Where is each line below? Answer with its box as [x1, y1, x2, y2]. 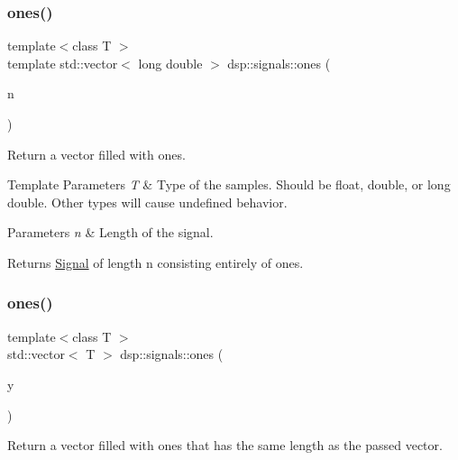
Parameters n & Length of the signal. [7, 223, 214, 242]
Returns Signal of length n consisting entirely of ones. [7, 253, 304, 271]
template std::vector [7, 53, 118, 72]
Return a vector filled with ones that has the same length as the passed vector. [7, 436, 443, 455]
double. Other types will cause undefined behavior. [7, 192, 288, 211]
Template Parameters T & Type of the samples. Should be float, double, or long [7, 175, 451, 194]
